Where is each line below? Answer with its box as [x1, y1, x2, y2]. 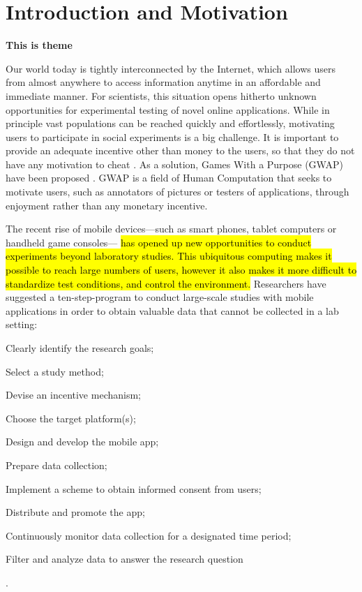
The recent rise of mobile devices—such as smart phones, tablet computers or [6, 221, 337, 236]
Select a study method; [6, 364, 104, 378]
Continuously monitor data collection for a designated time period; [6, 528, 292, 542]
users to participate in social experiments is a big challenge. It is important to [6, 129, 339, 144]
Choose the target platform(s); [6, 410, 136, 425]
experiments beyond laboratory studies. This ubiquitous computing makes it [6, 249, 332, 263]
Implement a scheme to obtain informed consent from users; [6, 481, 262, 496]
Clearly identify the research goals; [6, 341, 154, 355]
